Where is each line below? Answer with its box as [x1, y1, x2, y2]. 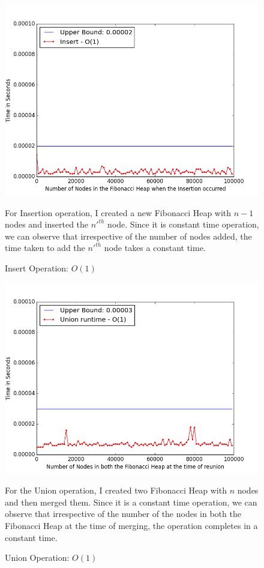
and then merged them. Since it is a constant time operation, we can [5, 495, 257, 508]
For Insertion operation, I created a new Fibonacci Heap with [5, 206, 232, 219]
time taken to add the [5, 241, 85, 254]
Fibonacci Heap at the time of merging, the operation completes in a [5, 519, 258, 531]
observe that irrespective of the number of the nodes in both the [5, 507, 241, 520]
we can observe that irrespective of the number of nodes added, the [5, 229, 252, 242]
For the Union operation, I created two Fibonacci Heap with [5, 484, 227, 497]
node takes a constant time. [104, 241, 206, 254]
